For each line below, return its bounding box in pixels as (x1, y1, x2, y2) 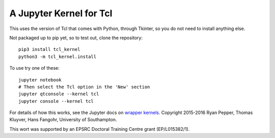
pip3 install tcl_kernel (18, 46, 80, 52)
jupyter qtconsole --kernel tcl (18, 91, 99, 97)
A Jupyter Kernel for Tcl (9, 8, 113, 19)
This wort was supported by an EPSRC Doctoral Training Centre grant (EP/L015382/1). (9, 126, 190, 132)
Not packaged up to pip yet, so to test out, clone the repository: (9, 35, 143, 41)
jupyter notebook (18, 77, 62, 82)
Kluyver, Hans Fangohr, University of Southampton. (9, 117, 117, 123)
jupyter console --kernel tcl (18, 98, 94, 104)
